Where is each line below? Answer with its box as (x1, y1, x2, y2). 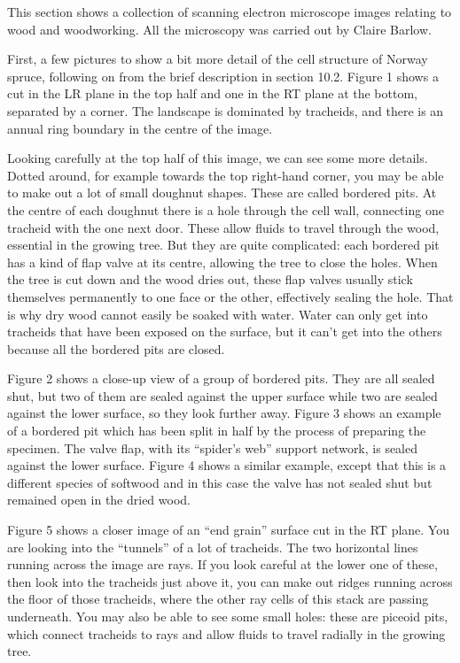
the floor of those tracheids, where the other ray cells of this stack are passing (7, 590, 429, 608)
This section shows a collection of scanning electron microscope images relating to (7, 3, 452, 20)
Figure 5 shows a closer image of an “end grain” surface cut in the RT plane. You (7, 520, 449, 539)
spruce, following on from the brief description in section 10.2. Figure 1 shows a (7, 66, 439, 85)
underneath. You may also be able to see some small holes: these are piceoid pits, (7, 607, 448, 625)
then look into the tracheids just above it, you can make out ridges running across (7, 572, 453, 590)
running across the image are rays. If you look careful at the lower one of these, (7, 555, 438, 574)
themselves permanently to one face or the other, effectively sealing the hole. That (7, 287, 454, 305)
